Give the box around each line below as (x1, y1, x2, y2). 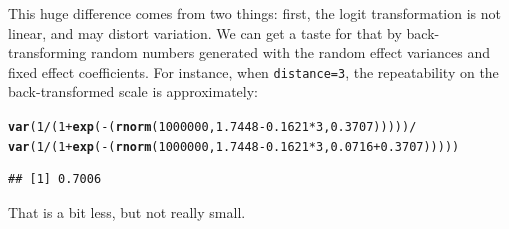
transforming (8, 42, 87, 63)
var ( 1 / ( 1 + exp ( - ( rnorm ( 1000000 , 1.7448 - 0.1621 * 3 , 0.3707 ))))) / (8, 120, 417, 135)
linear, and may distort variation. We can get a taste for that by (8, 22, 402, 43)
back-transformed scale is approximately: (8, 81, 259, 102)
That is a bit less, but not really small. (8, 201, 246, 222)
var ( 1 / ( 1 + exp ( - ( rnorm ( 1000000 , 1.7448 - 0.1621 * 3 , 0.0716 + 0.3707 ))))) (8, 139, 460, 154)
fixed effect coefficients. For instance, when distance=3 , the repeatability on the (8, 61, 499, 82)
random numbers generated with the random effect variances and (91, 42, 490, 63)
